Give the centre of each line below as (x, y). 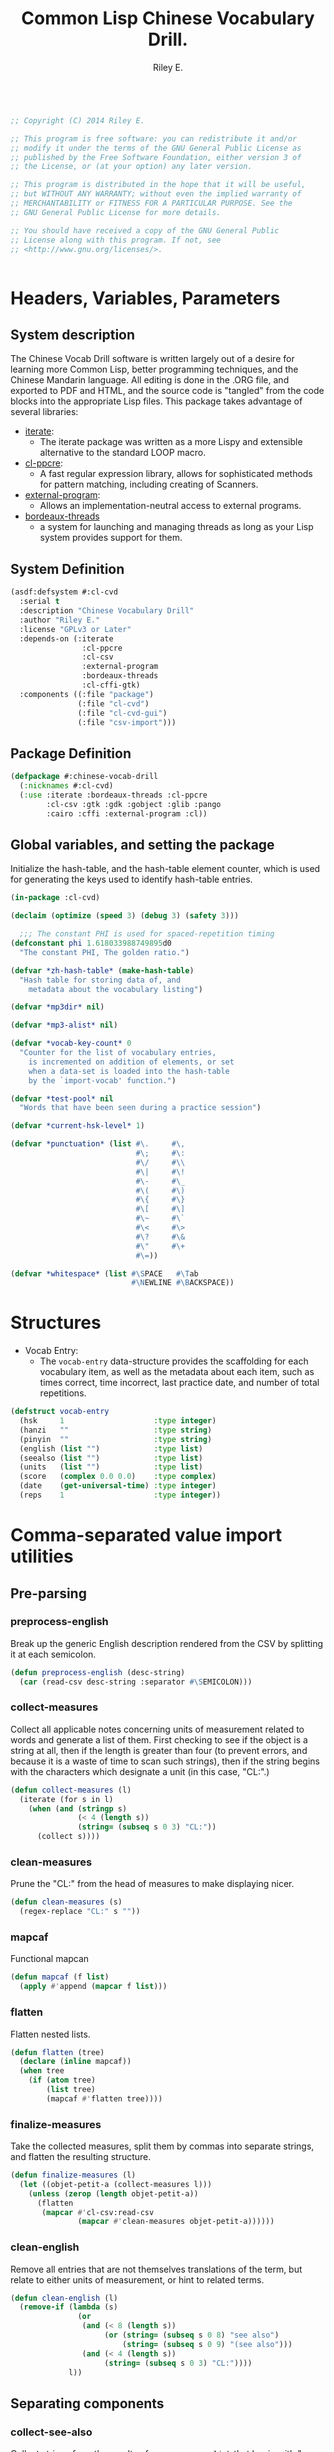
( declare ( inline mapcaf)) (75, 2062)
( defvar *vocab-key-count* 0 (71, 1043)
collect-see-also (51, 2432)
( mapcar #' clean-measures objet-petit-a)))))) (176, 2222)
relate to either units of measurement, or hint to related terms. (137, 2279)
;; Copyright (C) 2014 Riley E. (77, 120)
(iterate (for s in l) (66, 1799)
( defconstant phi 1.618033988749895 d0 (91, 943)
